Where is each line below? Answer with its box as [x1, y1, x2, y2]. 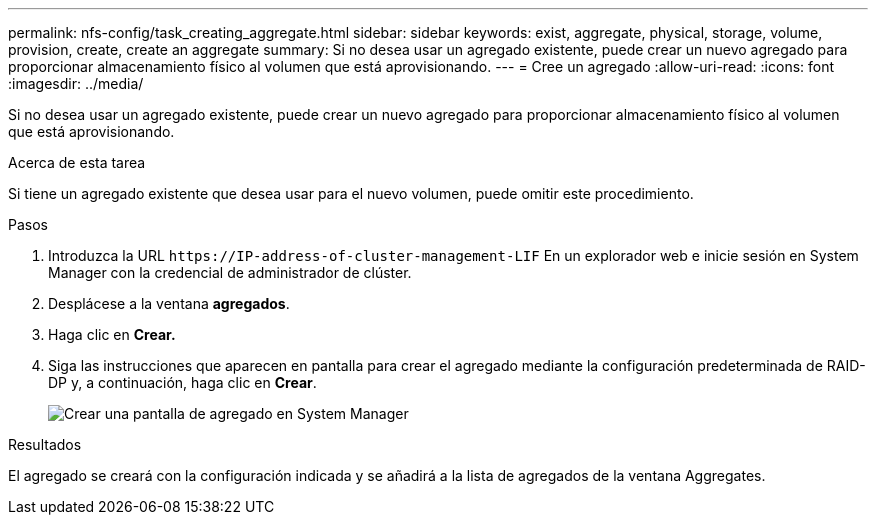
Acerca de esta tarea [8, 154, 146, 171]
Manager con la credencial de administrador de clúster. [48, 264, 412, 281]
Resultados [8, 436, 82, 453]
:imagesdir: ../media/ [8, 75, 144, 92]
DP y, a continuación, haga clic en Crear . [48, 374, 317, 391]
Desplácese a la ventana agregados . [48, 295, 290, 312]
